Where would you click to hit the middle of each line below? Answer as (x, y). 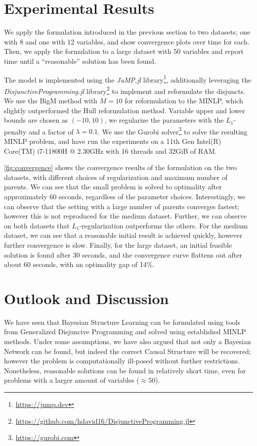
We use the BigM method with (51, 100)
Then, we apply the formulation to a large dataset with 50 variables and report (124, 51)
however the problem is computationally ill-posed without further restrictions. (122, 361)
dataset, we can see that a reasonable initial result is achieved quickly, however (123, 235)
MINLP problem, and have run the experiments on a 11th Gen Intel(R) (113, 141)
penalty (15, 131)
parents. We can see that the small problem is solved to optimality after (113, 187)
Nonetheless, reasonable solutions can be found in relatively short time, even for (125, 370)
